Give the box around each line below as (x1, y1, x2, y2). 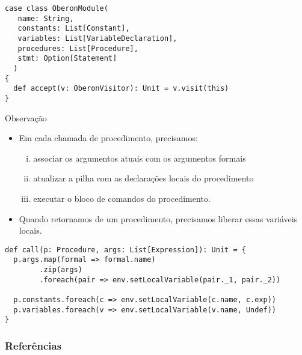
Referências (5, 338, 62, 353)
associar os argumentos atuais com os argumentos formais (33, 151, 246, 164)
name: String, (17, 14, 74, 23)
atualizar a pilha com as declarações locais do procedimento (33, 172, 254, 184)
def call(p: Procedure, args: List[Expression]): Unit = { (5, 245, 246, 254)
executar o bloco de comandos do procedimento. (33, 192, 211, 204)
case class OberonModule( (5, 4, 108, 13)
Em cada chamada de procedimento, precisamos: (19, 132, 198, 144)
